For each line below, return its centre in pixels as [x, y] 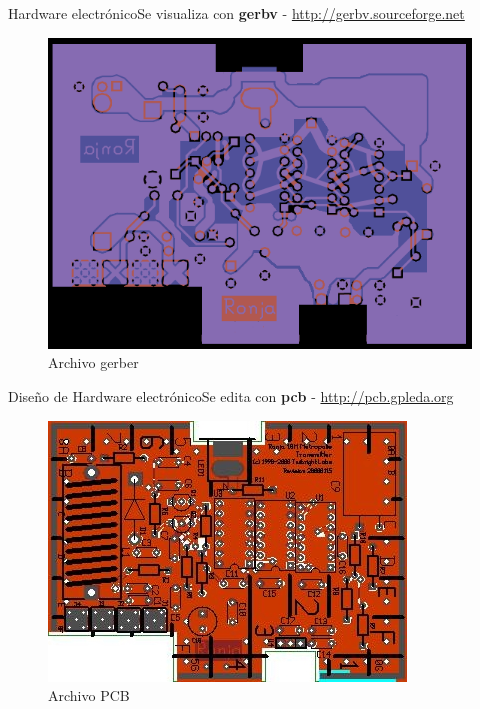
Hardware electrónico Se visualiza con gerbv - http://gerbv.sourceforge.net [236, 13]
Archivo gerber [93, 362]
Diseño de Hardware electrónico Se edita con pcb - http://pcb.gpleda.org [231, 396]
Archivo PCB [89, 695]
